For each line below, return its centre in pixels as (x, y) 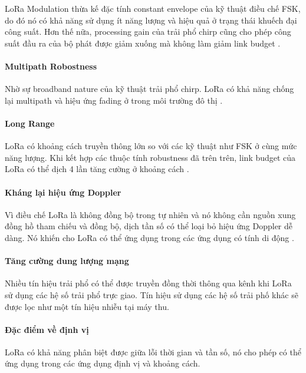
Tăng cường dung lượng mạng (67, 261)
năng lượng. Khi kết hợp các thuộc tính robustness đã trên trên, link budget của (150, 157)
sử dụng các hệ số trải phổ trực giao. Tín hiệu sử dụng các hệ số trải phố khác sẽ (152, 294)
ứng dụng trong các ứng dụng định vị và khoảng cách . (103, 363)
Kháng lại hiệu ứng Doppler (63, 192)
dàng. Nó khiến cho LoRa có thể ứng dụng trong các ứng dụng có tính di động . (149, 237)
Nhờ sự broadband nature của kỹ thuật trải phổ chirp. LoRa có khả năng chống (149, 89)
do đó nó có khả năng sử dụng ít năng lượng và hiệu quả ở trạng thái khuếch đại (151, 20)
